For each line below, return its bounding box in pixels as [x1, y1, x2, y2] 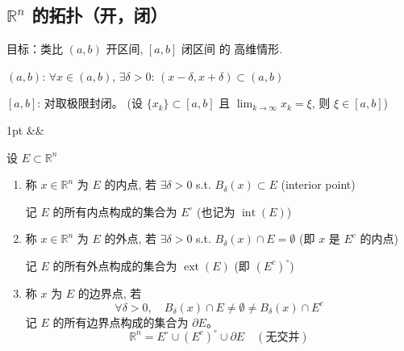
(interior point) [281, 176, 356, 193]
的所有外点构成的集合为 [52, 257, 177, 274]
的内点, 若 [104, 176, 157, 193]
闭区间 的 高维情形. [181, 40, 283, 57]
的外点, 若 [104, 230, 157, 247]
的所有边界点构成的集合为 [52, 313, 189, 330]
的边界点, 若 [77, 284, 142, 301]
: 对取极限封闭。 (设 [37, 94, 143, 111]
